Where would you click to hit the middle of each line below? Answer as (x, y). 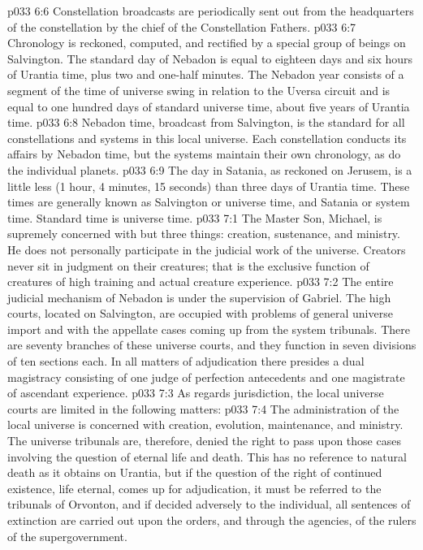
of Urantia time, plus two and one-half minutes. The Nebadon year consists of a (206, 74)
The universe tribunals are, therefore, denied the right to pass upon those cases (204, 441)
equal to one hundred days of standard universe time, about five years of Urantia (209, 106)
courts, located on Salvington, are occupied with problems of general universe (200, 313)
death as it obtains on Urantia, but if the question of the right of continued (195, 472)
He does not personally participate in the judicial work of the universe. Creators (207, 249)
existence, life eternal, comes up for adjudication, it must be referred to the (194, 488)
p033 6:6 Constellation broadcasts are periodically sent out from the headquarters (211, 11)
